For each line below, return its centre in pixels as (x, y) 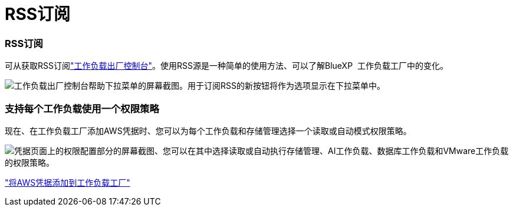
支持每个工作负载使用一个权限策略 (82, 108)
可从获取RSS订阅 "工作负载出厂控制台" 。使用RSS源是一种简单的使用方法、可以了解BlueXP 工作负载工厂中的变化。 (226, 66)
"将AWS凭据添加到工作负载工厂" (68, 182)
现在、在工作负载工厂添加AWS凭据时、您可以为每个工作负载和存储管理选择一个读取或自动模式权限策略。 (208, 130)
